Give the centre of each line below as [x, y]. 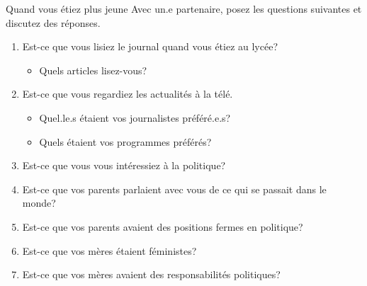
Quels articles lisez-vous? [93, 70]
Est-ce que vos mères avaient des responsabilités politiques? [151, 274]
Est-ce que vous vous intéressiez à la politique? [124, 165]
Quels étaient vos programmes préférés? [125, 141]
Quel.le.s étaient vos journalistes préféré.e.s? [135, 117]
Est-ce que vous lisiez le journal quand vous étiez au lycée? [150, 46]
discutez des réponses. [53, 22]
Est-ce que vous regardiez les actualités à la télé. [128, 94]
